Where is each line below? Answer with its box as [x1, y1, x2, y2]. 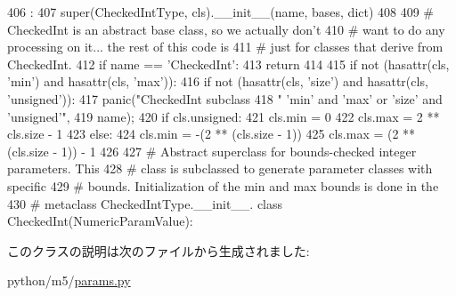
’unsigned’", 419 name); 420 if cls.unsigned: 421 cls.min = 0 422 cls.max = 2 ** [7, 107, 440, 125]
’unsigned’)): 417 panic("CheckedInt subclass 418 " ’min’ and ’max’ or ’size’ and [7, 89, 443, 108]
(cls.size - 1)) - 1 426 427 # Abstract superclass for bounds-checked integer [7, 141, 417, 160]
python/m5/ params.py [7, 271, 131, 290]
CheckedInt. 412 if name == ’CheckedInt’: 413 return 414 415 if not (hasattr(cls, [7, 54, 450, 73]
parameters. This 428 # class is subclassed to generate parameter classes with [7, 159, 433, 178]
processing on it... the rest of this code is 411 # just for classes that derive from [7, 37, 444, 56]
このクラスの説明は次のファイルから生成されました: [7, 241, 310, 260]
